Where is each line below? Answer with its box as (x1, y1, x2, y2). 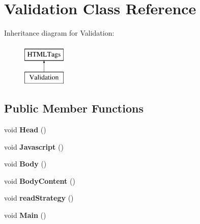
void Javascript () (4, 141, 64, 152)
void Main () (4, 210, 46, 220)
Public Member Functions (4, 100, 144, 116)
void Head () (4, 124, 46, 135)
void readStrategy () (4, 192, 74, 203)
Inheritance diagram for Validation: (4, 27, 115, 38)
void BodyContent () (4, 175, 75, 186)
